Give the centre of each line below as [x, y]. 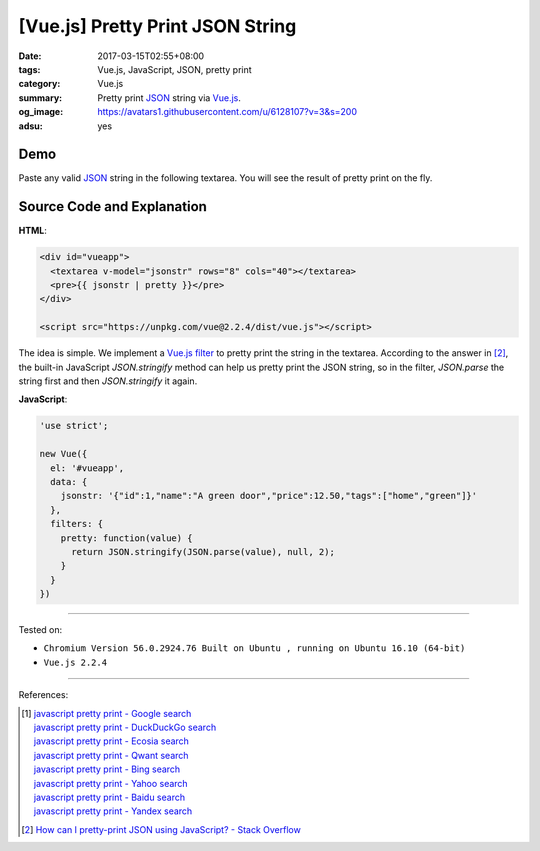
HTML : [32, 231]
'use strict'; [74, 426]
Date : [30, 56]
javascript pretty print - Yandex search [113, 811]
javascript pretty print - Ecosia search [111, 741]
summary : [40, 97]
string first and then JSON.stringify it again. [108, 381]
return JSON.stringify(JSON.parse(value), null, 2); [203, 551]
